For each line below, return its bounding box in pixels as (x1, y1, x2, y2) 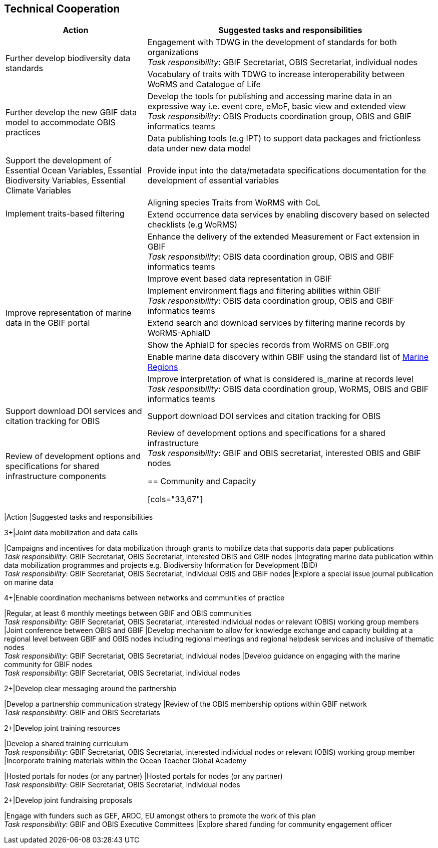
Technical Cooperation (4, 3, 120, 15)
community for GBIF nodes (4, 660, 93, 669)
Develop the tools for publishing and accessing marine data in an (147, 91, 392, 102)
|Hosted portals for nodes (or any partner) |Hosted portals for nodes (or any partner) (4, 772, 283, 781)
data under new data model (147, 143, 251, 154)
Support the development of (6, 155, 112, 166)
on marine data (4, 578, 54, 587)
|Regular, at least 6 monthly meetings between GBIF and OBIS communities (4, 609, 252, 618)
